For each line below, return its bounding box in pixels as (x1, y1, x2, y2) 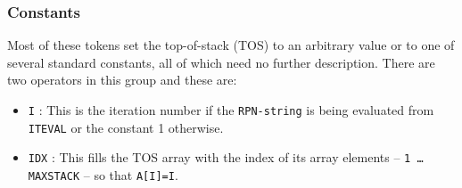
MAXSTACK (28, 169, 80, 183)
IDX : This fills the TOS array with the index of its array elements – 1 (28, 148, 411, 167)
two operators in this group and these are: (7, 70, 237, 89)
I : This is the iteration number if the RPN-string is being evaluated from (28, 101, 434, 119)
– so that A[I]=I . (83, 165, 178, 184)
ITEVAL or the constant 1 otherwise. (28, 118, 224, 136)
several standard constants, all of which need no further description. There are (7, 53, 435, 71)
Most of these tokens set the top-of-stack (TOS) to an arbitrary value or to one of (7, 36, 455, 54)
